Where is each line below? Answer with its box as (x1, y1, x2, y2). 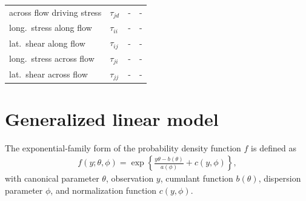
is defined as (251, 141, 296, 154)
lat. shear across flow (9, 68, 88, 81)
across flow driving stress (9, 6, 102, 19)
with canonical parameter (5, 172, 99, 185)
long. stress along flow (9, 21, 92, 34)
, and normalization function (50, 184, 157, 196)
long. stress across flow (9, 52, 95, 65)
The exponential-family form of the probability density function (5, 141, 241, 154)
